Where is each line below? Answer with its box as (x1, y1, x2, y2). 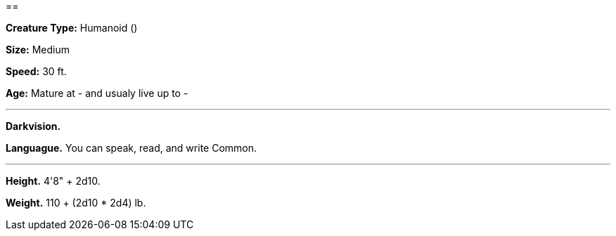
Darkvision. (6, 120, 61, 132)
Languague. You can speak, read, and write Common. (6, 142, 257, 154)
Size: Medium (6, 44, 70, 55)
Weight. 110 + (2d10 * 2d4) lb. (6, 197, 146, 209)
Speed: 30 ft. (6, 65, 67, 77)
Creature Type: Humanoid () (6, 22, 138, 34)
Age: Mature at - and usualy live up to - (6, 87, 188, 99)
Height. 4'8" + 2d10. (6, 175, 101, 187)
